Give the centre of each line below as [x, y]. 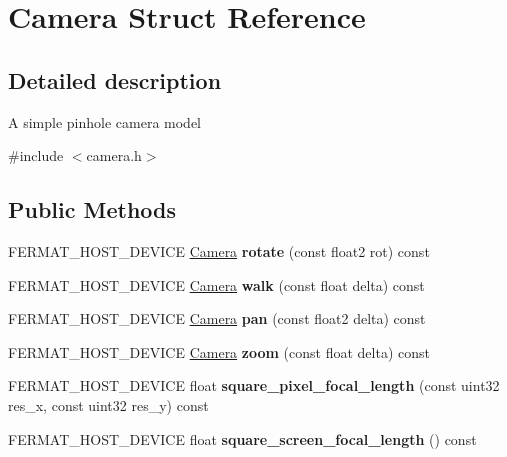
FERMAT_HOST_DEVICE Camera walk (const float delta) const [216, 284]
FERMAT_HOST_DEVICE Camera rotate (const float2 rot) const [219, 250]
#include [36, 155]
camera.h [114, 155]
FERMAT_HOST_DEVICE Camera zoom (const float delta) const [219, 351]
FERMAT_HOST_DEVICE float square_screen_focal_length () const [242, 438]
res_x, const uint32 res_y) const [108, 404]
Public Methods [92, 209]
